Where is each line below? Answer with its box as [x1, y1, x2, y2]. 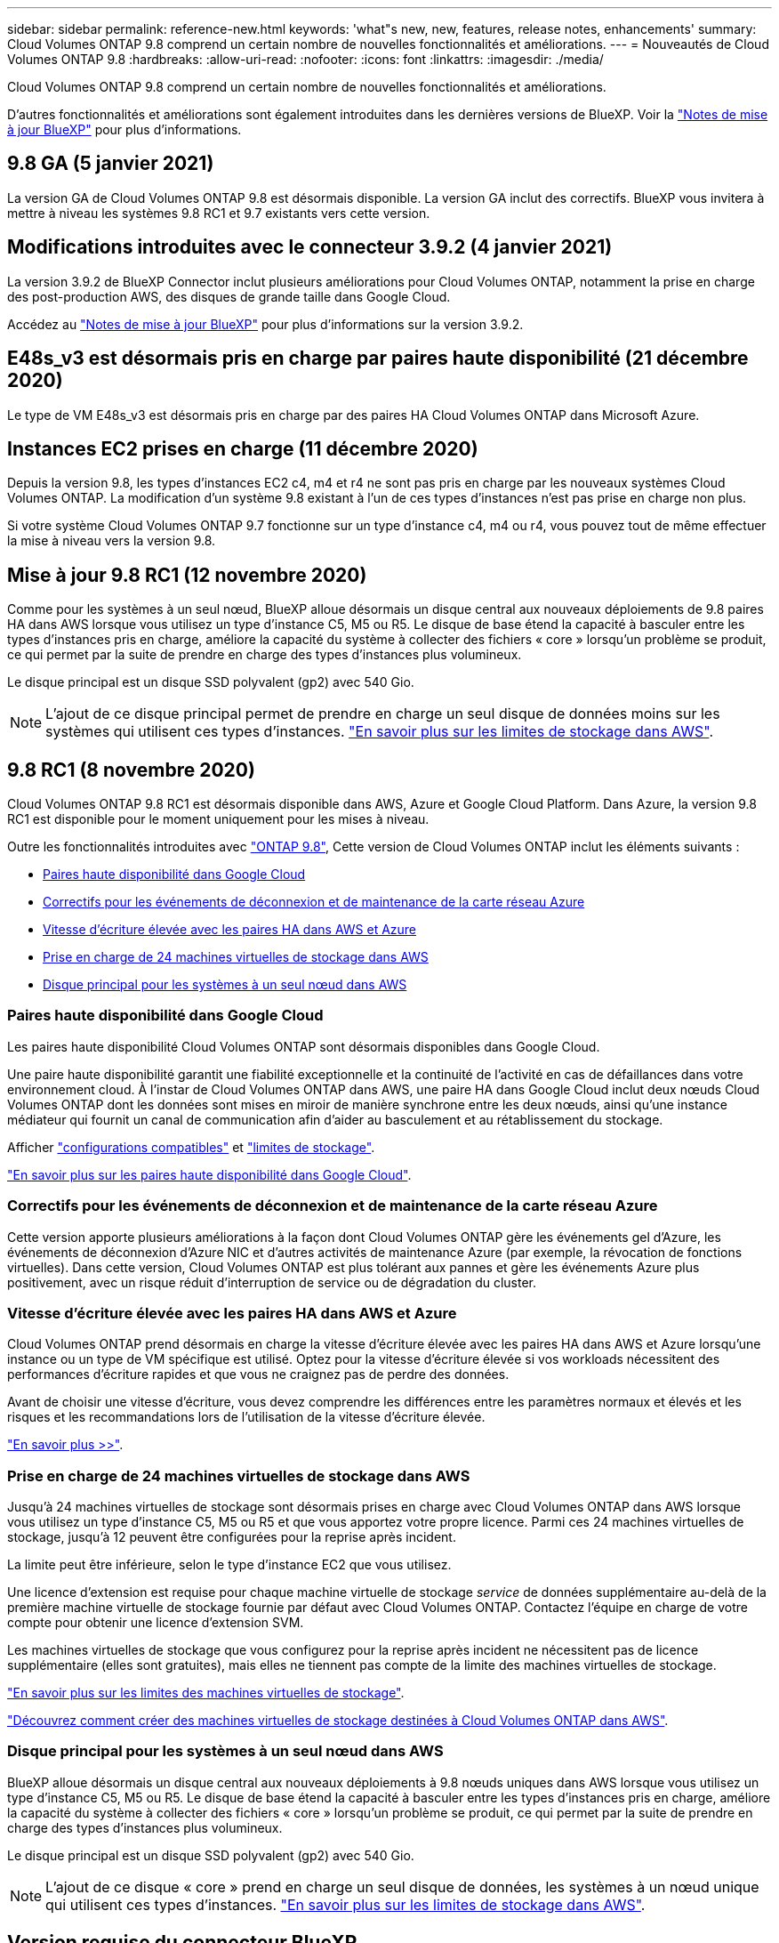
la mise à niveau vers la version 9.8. [7, 533, 216, 549]
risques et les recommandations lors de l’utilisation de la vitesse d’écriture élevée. [7, 1409, 486, 1425]
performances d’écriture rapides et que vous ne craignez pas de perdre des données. [7, 1367, 510, 1383]
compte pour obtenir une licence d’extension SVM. [7, 1615, 304, 1631]
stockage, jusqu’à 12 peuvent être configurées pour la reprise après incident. [7, 1529, 456, 1545]
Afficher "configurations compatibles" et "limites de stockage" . [7, 1139, 375, 1155]
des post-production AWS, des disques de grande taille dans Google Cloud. [7, 288, 451, 304]
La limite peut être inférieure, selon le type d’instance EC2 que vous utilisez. [7, 1557, 452, 1573]
